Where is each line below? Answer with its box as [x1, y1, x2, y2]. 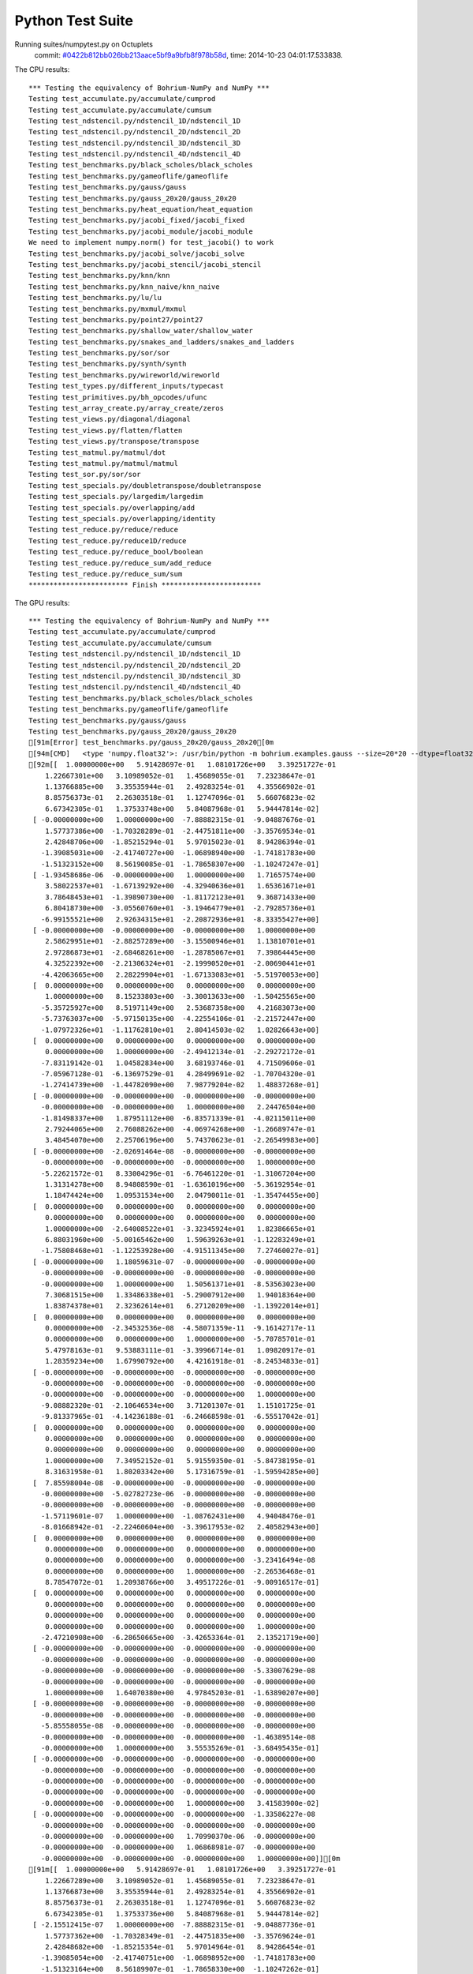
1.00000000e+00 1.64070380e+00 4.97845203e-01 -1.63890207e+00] [44, 1688, 320, 1697]
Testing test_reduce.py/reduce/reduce [28, 525, 179, 535]
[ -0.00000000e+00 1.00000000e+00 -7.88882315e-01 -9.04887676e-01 [32, 816, 315, 824]
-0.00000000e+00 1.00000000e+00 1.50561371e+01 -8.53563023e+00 [40, 1279, 315, 1289]
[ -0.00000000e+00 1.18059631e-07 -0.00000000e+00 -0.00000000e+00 [32, 1257, 315, 1267]
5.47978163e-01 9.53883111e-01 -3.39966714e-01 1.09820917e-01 [44, 1345, 315, 1354]
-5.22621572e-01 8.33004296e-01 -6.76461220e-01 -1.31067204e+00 [40, 1169, 315, 1178]
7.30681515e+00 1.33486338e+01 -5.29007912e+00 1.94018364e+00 [44, 1290, 315, 1299]
